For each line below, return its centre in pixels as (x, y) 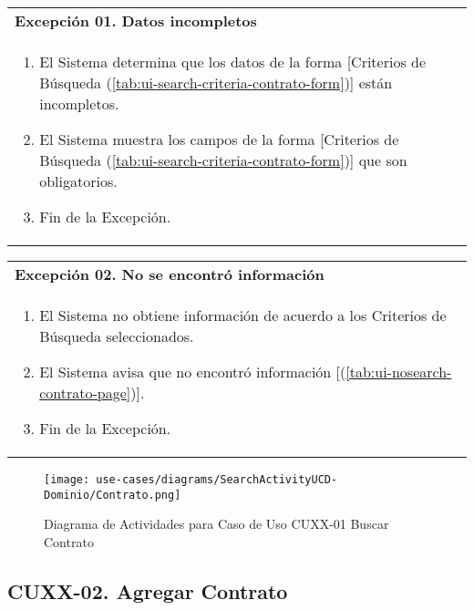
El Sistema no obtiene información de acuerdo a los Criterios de (243, 315)
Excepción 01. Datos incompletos (136, 21)
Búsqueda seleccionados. (117, 336)
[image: (67, 480)
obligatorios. (78, 181)
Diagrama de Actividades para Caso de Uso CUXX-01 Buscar (216, 524)
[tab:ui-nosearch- (399, 372)
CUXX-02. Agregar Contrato (148, 590)
